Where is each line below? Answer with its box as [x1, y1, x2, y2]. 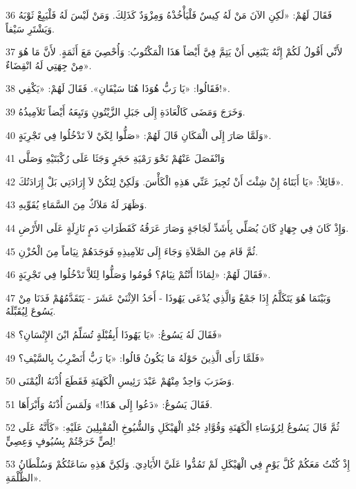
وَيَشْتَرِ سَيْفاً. [6, 21, 55, 35]
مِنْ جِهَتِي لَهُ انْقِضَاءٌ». [6, 57, 92, 72]
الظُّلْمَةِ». [6, 470, 41, 485]
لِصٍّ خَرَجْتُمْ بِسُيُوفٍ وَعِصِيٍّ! [6, 433, 116, 448]
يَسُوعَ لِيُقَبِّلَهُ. [6, 304, 56, 318]
